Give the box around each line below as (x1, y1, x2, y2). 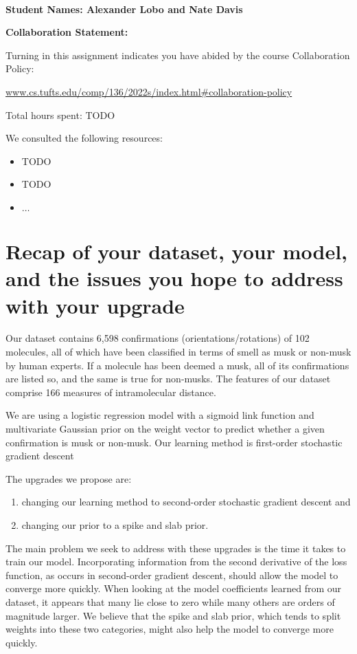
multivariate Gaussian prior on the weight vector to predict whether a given (5, 422, 325, 435)
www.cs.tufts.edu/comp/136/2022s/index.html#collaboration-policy (5, 84, 292, 98)
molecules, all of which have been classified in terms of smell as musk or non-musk (5, 345, 352, 359)
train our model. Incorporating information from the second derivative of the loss (5, 554, 347, 569)
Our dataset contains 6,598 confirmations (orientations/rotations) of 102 (5, 331, 310, 345)
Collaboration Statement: (5, 25, 128, 39)
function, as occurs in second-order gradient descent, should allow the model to (5, 567, 338, 582)
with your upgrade (5, 291, 185, 319)
